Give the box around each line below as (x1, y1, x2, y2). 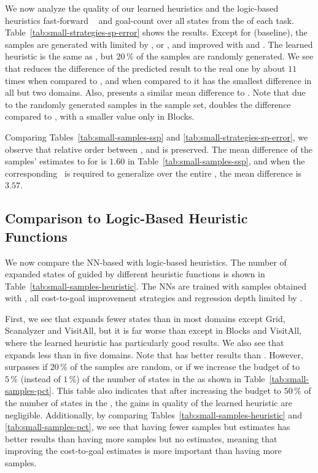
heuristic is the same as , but (5, 50, 114, 63)
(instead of (20, 372, 61, 385)
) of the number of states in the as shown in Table (76, 372, 265, 385)
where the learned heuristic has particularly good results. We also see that (5, 336, 284, 349)
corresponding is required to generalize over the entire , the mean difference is (5, 166, 302, 179)
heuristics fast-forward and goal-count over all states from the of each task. (5, 13, 294, 26)
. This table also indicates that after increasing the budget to (51, 384, 282, 397)
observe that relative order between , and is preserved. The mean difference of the (5, 142, 312, 155)
